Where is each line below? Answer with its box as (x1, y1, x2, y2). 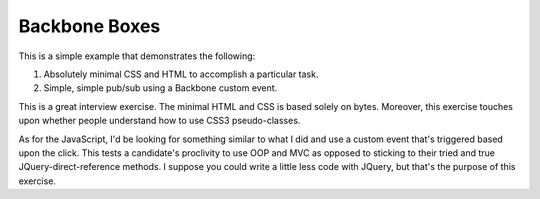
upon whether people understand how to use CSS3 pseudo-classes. (18, 115, 301, 127)
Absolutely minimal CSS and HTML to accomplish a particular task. (43, 68, 319, 80)
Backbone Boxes (18, 15, 161, 37)
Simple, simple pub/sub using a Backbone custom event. (43, 82, 278, 94)
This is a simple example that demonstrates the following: (18, 50, 256, 62)
